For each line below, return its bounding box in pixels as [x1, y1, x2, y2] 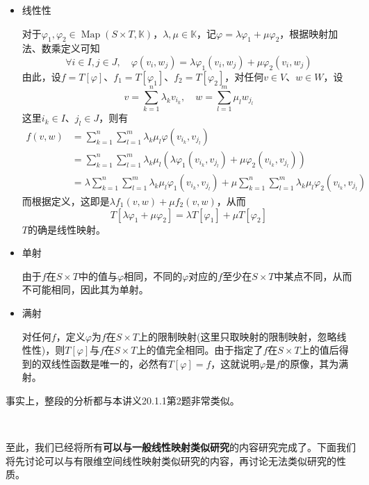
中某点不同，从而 [274, 268, 352, 283]
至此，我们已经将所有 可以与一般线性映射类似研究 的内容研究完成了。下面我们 [6, 440, 356, 454]
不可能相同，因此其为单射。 [22, 282, 149, 297]
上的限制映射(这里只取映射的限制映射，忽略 [138, 329, 337, 343]
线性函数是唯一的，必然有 [51, 356, 168, 370]
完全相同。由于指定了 [165, 343, 263, 357]
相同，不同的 [124, 268, 183, 283]
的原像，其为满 [280, 356, 349, 370]
